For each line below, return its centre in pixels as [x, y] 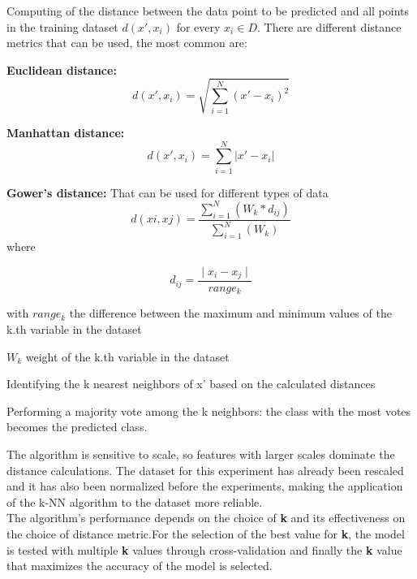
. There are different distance [329, 26]
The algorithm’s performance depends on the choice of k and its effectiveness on [206, 518]
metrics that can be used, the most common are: [127, 43]
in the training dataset [62, 26]
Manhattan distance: [66, 132]
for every [198, 26]
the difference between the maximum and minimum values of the [230, 313]
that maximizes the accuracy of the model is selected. [140, 566]
